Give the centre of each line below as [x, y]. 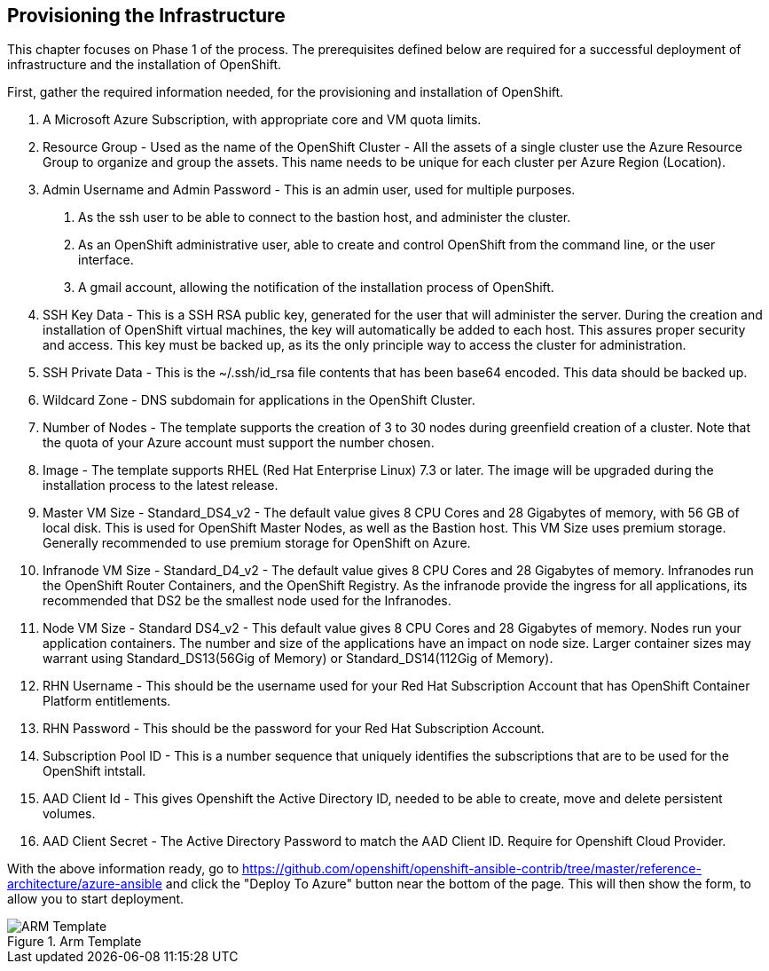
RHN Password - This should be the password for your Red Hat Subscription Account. [294, 729]
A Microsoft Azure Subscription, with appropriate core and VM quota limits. [262, 120]
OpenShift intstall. [94, 771]
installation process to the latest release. [161, 485]
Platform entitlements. [107, 701]
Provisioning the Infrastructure [146, 16]
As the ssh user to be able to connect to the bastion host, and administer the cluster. [325, 217]
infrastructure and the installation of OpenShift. [145, 65]
